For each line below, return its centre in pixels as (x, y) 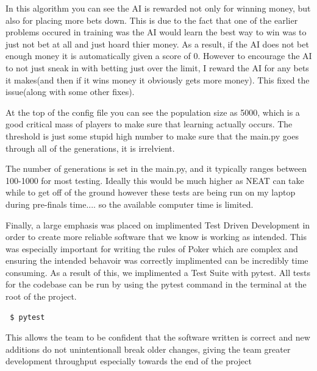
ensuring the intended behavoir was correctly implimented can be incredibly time (157, 260)
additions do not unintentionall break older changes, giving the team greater (148, 349)
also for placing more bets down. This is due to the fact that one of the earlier (152, 20)
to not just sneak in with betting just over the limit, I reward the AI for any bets (157, 67)
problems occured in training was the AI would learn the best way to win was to (156, 32)
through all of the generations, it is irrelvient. (90, 148)
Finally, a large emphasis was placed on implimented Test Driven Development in (158, 224)
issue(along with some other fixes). (70, 92)
